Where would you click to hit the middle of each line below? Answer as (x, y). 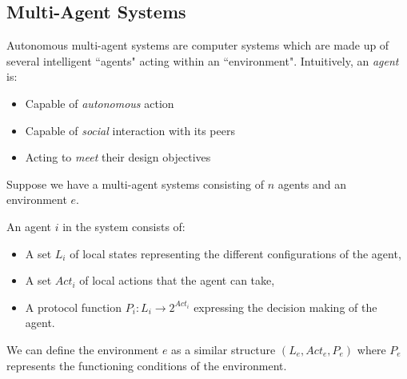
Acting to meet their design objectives (118, 157)
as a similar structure (223, 349)
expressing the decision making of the (285, 307)
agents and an (312, 184)
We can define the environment (83, 349)
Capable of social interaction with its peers (130, 130)
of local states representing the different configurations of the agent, (235, 253)
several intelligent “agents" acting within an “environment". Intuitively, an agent (203, 60)
